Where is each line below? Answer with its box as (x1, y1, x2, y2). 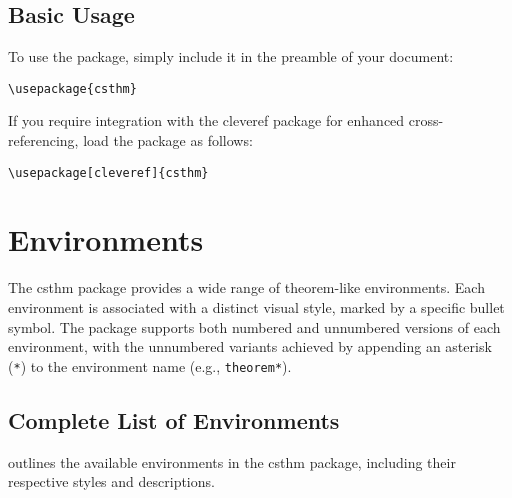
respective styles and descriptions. (8, 471, 215, 492)
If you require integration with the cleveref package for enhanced (8, 110, 405, 131)
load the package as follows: (83, 130, 253, 151)
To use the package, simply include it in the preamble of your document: (8, 46, 454, 67)
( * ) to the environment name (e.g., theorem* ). (8, 355, 292, 376)
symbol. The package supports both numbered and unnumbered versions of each (8, 316, 501, 337)
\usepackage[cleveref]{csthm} (8, 165, 209, 180)
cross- (408, 110, 444, 131)
